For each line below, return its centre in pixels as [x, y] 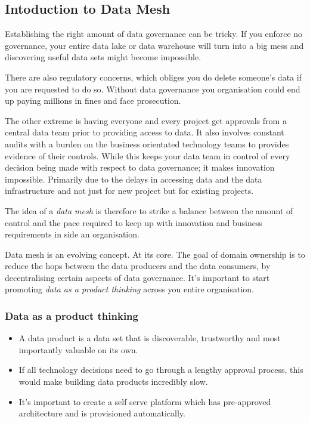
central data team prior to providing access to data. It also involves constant [145, 132]
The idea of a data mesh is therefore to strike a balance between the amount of [149, 210]
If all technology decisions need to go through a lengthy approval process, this [161, 370]
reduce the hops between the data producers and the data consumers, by [138, 266]
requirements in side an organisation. [72, 234]
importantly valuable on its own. [78, 349]
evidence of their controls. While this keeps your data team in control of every [148, 155]
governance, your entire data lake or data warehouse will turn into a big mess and [154, 45]
